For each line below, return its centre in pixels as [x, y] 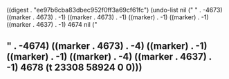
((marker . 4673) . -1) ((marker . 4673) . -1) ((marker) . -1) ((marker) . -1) [108, 17]
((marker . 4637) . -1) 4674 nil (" [52, 24]
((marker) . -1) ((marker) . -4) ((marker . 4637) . [109, 57]
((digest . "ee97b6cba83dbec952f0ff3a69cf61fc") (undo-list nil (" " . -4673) [114, 10]
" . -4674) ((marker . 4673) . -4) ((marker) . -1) [107, 46]
